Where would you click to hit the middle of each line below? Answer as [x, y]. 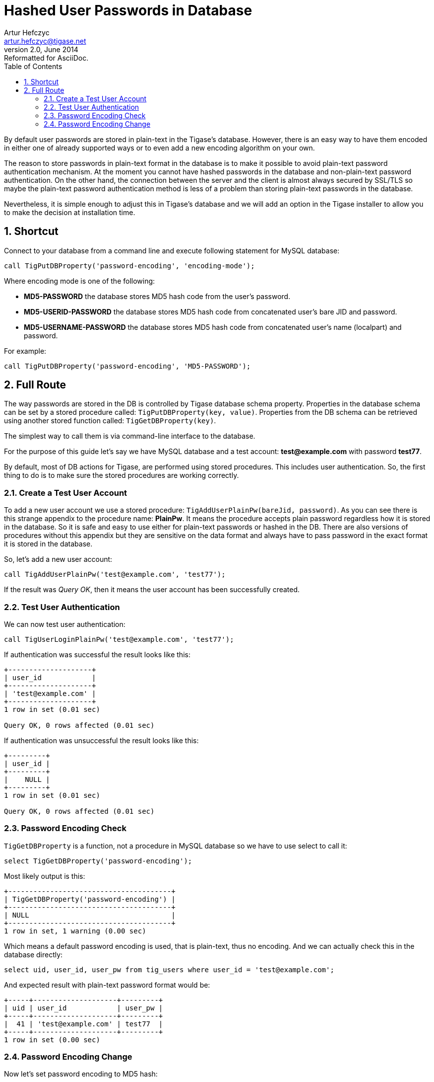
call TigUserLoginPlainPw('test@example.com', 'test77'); [119, 639]
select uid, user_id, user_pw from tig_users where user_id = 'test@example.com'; [169, 969]
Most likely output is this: [45, 876]
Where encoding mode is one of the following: [80, 281]
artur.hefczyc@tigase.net [45, 41]
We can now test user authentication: [65, 624]
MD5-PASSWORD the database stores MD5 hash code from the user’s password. [157, 296]
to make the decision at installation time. [70, 212]
